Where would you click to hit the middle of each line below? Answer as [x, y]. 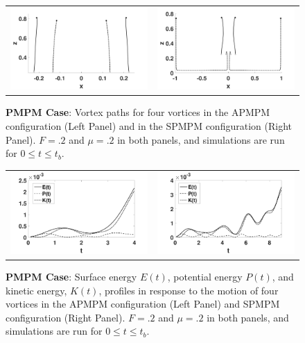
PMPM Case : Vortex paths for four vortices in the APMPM [138, 112]
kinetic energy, [36, 290]
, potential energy [205, 277]
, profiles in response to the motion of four [189, 290]
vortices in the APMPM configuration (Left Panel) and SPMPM [143, 304]
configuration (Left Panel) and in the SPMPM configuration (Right [149, 125]
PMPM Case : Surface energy [71, 277]
